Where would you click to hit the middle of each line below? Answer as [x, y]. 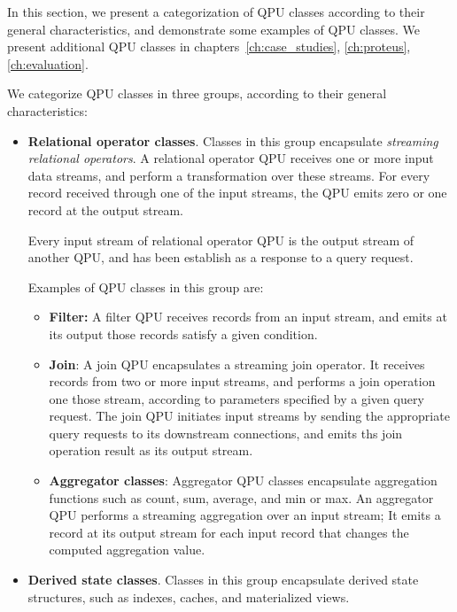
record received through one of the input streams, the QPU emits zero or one [237, 193]
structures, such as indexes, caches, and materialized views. [189, 597]
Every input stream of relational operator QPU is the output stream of [221, 240]
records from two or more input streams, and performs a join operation [242, 381]
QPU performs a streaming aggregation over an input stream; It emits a [245, 515]
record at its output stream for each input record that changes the [229, 532]
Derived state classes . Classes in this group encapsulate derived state [223, 580]
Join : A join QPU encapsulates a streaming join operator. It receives [237, 364]
